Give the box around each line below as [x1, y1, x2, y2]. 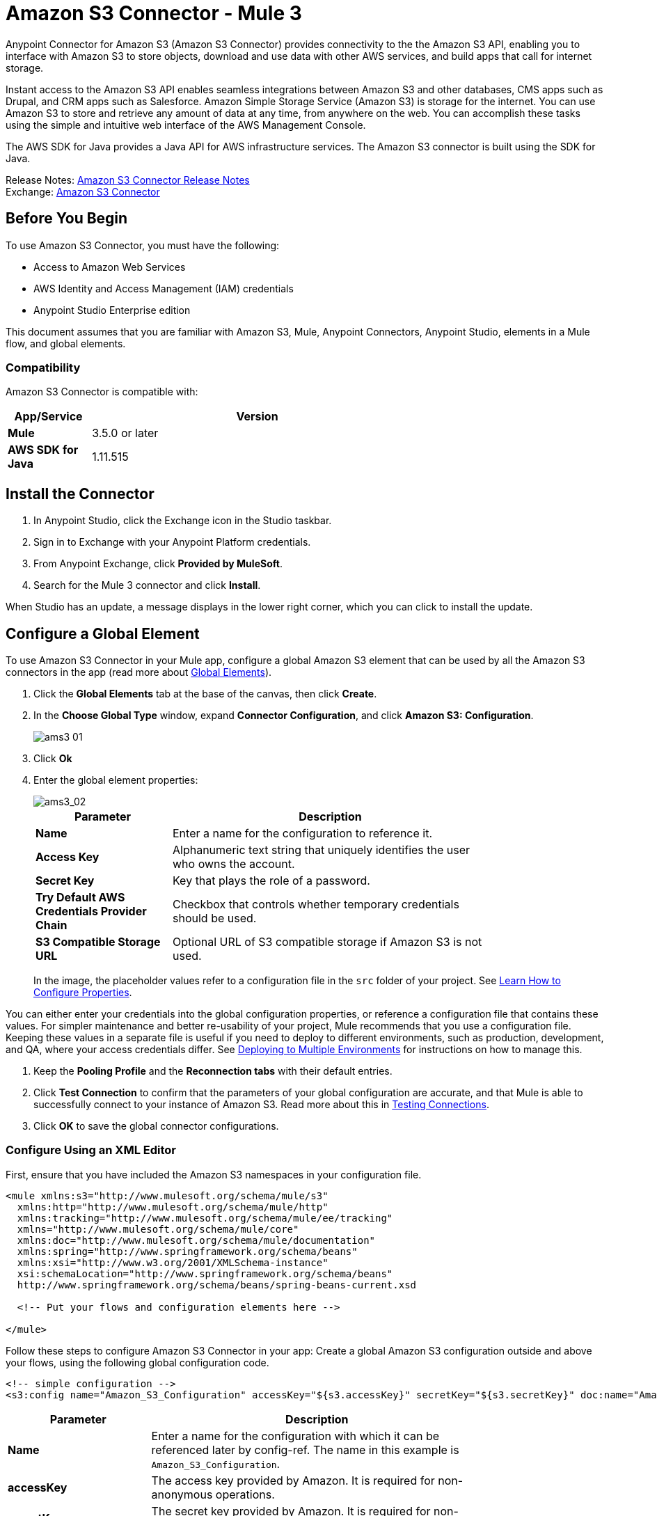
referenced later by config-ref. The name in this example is [151, 1442, 459, 1457]
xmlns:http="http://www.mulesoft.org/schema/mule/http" [17, 1201, 328, 1213]
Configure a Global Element [6, 624, 200, 642]
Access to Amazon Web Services [33, 260, 186, 273]
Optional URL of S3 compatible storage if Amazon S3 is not [173, 935, 482, 949]
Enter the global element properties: [33, 774, 198, 787]
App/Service [14, 409, 83, 424]
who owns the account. [173, 857, 295, 871]
